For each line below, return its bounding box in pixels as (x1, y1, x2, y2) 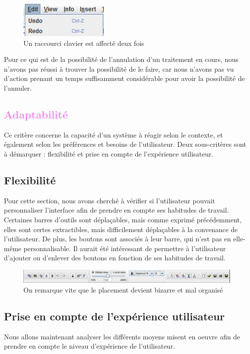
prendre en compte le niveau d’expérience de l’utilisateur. (4, 341, 175, 351)
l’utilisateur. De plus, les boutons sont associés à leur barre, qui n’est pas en (4, 234, 231, 244)
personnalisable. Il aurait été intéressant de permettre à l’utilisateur (23, 243, 226, 253)
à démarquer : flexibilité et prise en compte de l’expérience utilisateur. (4, 148, 213, 158)
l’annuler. (4, 82, 32, 93)
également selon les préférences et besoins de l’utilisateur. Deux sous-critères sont (4, 139, 247, 149)
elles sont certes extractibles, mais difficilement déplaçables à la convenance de (4, 224, 238, 234)
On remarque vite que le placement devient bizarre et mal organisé (23, 285, 223, 295)
